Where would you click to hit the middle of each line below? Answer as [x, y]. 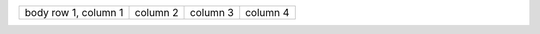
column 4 [267, 12]
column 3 [212, 12]
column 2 [156, 12]
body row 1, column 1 [74, 12]
